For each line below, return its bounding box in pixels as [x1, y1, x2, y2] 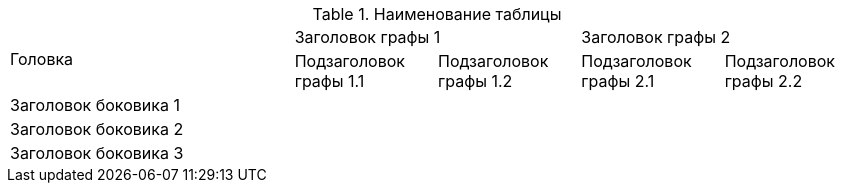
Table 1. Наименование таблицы [312, 4, 562, 24]
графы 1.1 [294, 71, 365, 91]
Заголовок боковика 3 [10, 143, 184, 163]
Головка [10, 49, 74, 69]
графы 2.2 [724, 71, 803, 91]
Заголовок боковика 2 [10, 119, 184, 139]
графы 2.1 [581, 71, 655, 91]
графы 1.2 [437, 71, 513, 91]
